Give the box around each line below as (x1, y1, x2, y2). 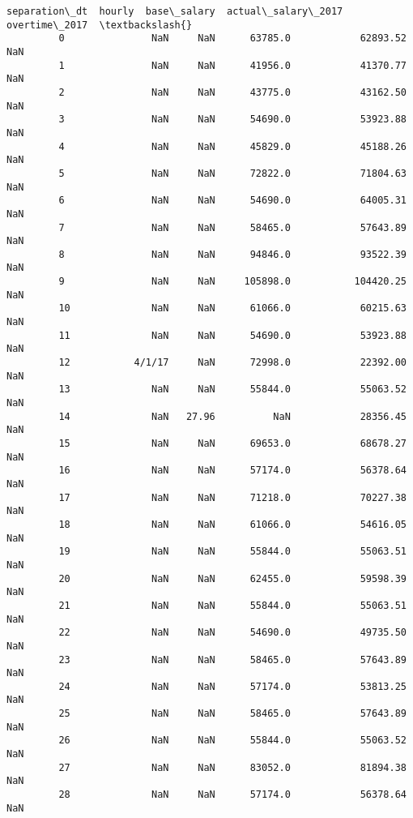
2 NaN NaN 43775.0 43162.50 (58, 86, 407, 98)
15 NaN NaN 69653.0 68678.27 (58, 438, 407, 449)
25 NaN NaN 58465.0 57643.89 (58, 708, 407, 720)
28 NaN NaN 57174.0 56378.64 (58, 789, 407, 801)
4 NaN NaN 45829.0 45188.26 (58, 140, 407, 152)
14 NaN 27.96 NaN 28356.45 (58, 410, 407, 422)
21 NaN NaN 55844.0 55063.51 (58, 599, 407, 611)
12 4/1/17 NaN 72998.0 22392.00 (58, 357, 407, 369)
